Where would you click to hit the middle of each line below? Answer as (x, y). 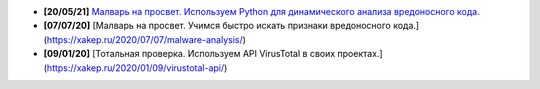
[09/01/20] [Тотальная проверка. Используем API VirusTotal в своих (189, 54)
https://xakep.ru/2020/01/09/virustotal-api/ (135, 67)
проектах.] (360, 54)
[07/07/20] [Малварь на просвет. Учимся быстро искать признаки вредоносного (217, 26)
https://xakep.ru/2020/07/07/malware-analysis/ (145, 39)
